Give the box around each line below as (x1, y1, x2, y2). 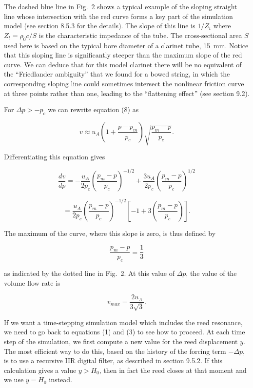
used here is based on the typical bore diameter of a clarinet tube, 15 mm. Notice (4, 40, 249, 50)
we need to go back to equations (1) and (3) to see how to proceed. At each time (4, 327, 245, 337)
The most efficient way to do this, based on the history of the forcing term (4, 346, 226, 356)
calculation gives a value (4, 365, 77, 375)
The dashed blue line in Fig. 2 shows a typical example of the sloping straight (4, 1, 237, 11)
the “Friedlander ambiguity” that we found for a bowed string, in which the (4, 69, 230, 79)
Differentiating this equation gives (4, 152, 105, 162)
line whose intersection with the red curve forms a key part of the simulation (4, 11, 233, 21)
